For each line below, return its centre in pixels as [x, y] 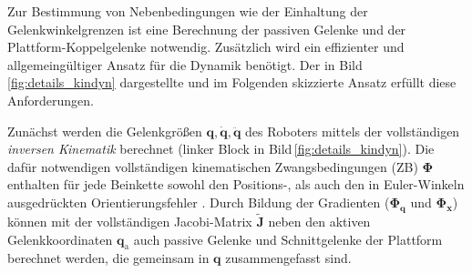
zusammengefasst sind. [288, 258]
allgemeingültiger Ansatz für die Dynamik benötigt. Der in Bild [185, 64]
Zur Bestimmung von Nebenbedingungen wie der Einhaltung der [188, 11]
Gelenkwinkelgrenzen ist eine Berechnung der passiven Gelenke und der [207, 29]
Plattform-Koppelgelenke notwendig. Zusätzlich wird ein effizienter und [206, 47]
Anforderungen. [51, 100]
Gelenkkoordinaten [60, 239]
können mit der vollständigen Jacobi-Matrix [130, 221]
